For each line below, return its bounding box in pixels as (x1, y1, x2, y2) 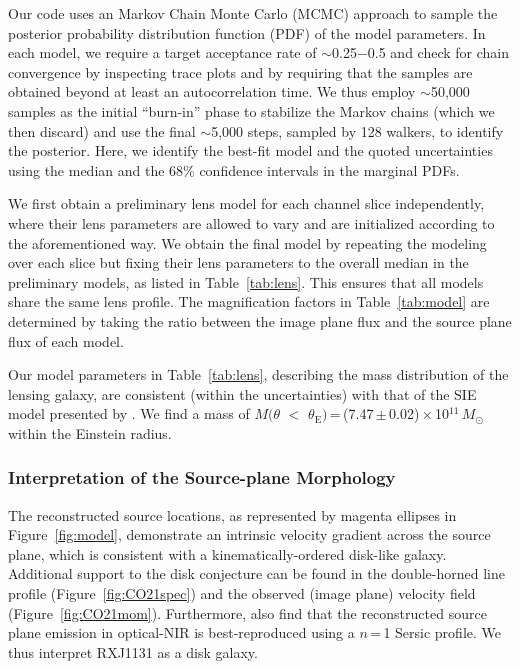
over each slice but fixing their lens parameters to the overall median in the (8, 252, 469, 273)
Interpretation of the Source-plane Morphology (8, 465, 396, 490)
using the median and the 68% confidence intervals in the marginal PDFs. (8, 159, 460, 180)
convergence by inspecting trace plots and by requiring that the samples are (8, 61, 473, 82)
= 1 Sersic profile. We (370, 622, 502, 643)
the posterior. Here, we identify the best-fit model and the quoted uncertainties (8, 140, 493, 161)
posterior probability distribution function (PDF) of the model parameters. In (8, 22, 486, 43)
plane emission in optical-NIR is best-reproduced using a (8, 622, 355, 643)
